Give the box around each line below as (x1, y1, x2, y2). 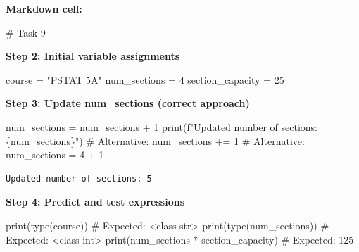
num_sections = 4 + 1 (6, 147, 104, 162)
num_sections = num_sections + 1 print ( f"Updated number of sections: (6, 119, 317, 134)
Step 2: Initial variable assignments (6, 49, 180, 63)
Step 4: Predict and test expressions (6, 194, 185, 209)
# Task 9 (6, 25, 46, 39)
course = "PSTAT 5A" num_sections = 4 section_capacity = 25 (6, 72, 284, 87)
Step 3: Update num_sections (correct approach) (6, 96, 250, 111)
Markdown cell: (6, 1, 82, 15)
